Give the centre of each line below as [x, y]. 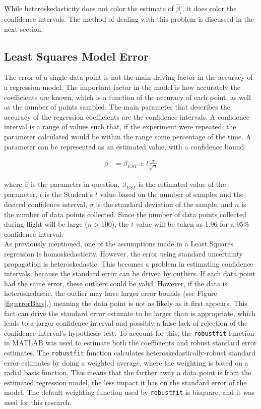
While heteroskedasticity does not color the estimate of [89, 8]
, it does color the [209, 8]
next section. [24, 29]
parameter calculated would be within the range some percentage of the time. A [128, 136]
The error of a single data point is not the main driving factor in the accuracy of [128, 77]
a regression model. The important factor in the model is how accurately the [122, 87]
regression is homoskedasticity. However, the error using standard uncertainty [124, 254]
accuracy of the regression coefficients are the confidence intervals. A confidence [127, 116]
